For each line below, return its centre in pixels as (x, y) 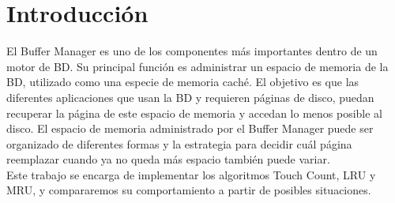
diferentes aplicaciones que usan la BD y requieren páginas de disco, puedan (190, 97)
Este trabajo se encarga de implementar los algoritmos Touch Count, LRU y (191, 174)
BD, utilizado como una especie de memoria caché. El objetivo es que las (183, 82)
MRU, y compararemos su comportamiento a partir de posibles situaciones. (189, 190)
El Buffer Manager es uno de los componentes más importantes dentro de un (192, 51)
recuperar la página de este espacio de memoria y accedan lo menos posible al (195, 113)
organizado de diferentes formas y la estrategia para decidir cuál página (179, 143)
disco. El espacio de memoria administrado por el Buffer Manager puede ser (190, 128)
